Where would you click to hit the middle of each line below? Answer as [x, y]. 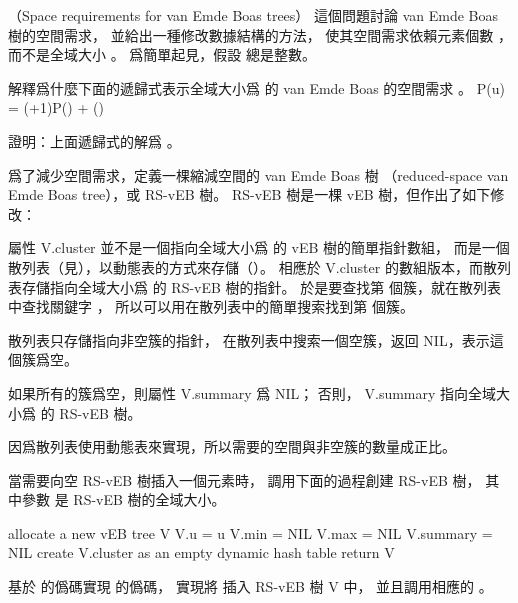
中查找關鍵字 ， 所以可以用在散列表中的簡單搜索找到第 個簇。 [211, 306]
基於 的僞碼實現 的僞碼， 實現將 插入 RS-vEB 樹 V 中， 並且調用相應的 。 [250, 586]
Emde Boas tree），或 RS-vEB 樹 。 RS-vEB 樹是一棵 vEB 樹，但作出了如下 [249, 194]
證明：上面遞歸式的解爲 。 [94, 140]
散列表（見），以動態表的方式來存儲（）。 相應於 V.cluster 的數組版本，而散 [252, 266]
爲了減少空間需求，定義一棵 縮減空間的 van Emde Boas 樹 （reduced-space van [258, 174]
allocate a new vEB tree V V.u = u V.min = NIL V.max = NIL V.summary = [250, 532]
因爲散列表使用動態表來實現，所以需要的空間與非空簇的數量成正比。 [232, 446]
